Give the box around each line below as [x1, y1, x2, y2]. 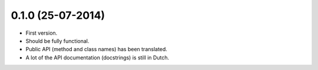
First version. [25, 29, 58, 36]
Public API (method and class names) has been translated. [25, 46, 168, 53]
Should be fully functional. [25, 37, 90, 44]
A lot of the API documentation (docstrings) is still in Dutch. [25, 54, 170, 61]
